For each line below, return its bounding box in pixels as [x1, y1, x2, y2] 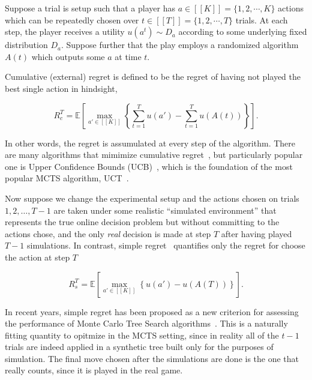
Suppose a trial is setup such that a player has [5, 2, 175, 14]
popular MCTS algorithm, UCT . [5, 172, 129, 184]
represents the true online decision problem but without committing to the [5, 216, 280, 228]
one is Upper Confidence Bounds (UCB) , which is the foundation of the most [5, 160, 293, 172]
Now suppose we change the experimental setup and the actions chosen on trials [5, 192, 299, 204]
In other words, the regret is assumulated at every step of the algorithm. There [5, 136, 296, 149]
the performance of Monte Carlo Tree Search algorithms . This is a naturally [5, 317, 288, 330]
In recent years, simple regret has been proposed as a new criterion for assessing [5, 305, 299, 318]
